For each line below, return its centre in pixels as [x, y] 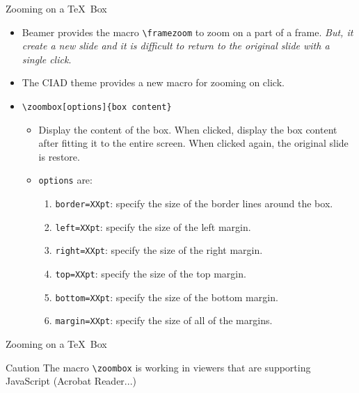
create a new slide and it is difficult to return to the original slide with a [176, 46]
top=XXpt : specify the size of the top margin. [151, 274]
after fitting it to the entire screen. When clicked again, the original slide [193, 143]
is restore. [59, 156]
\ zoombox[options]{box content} [97, 107]
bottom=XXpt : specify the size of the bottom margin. [167, 297]
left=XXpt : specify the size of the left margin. [153, 226]
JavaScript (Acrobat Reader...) [71, 381]
